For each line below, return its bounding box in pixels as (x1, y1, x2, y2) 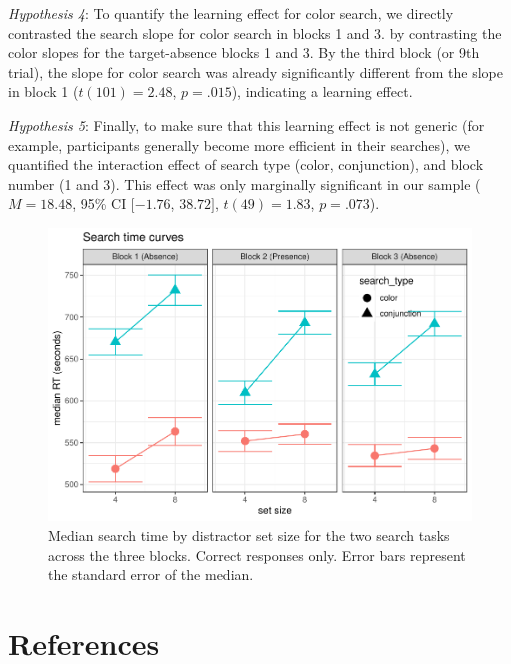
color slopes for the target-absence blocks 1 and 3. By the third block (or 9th (8, 42, 480, 63)
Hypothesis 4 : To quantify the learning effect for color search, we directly (8, 3, 454, 23)
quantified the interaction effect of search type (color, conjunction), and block (8, 154, 484, 175)
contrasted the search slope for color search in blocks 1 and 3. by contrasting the (8, 22, 502, 43)
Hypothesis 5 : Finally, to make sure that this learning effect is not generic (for (8, 114, 485, 135)
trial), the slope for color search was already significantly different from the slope (8, 61, 503, 82)
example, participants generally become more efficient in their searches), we (8, 134, 470, 155)
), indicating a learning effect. (231, 81, 413, 102)
